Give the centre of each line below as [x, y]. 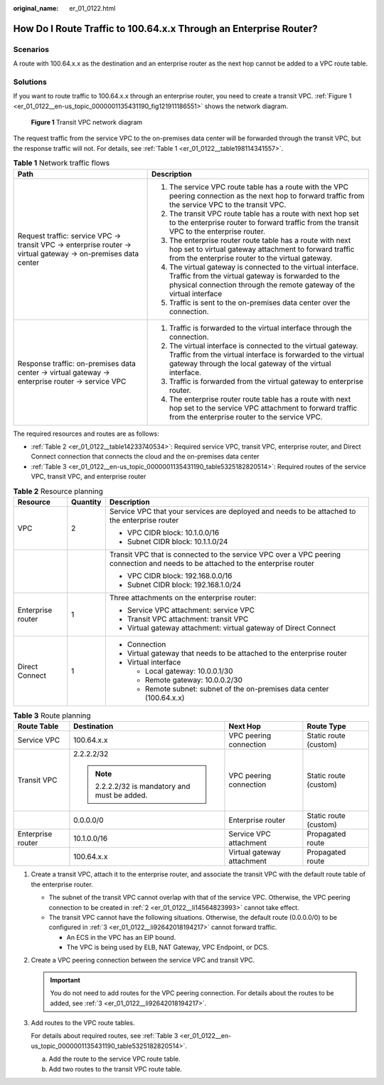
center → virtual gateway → [64, 372]
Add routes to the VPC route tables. [83, 1023]
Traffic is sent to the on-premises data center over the [260, 303]
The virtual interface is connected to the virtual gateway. [263, 345]
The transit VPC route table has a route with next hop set [264, 214]
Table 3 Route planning [52, 716]
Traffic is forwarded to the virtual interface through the [260, 327]
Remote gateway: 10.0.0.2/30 [194, 680]
